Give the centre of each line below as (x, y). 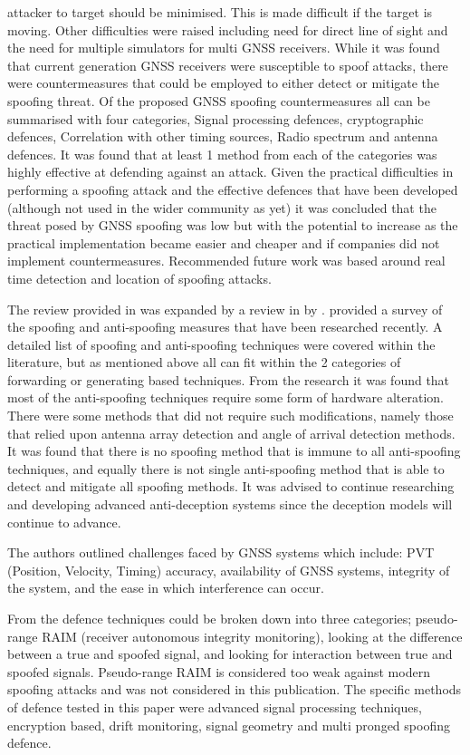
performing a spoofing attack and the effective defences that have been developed (233, 189)
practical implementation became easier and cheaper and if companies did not (224, 242)
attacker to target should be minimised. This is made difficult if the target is (220, 12)
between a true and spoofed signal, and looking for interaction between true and (230, 654)
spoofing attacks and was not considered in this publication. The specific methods (235, 689)
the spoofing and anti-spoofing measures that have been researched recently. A (225, 327)
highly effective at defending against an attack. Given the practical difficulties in (230, 172)
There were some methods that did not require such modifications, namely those (230, 416)
